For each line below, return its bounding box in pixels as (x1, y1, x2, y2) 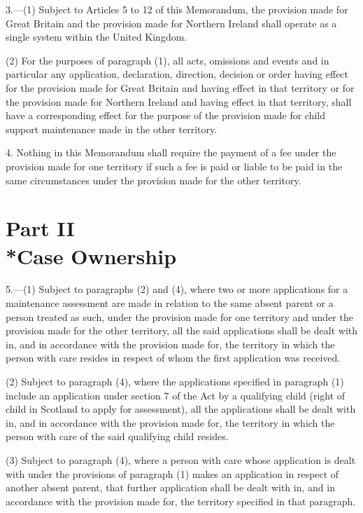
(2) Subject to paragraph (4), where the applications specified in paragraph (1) (6, 374, 344, 388)
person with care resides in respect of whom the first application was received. (6, 350, 341, 365)
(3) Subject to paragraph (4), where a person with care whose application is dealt (6, 452, 356, 467)
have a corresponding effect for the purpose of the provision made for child (6, 108, 326, 123)
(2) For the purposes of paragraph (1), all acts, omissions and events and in (6, 53, 329, 67)
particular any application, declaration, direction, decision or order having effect (6, 67, 349, 81)
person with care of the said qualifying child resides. (6, 429, 229, 444)
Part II (6, 214, 75, 242)
